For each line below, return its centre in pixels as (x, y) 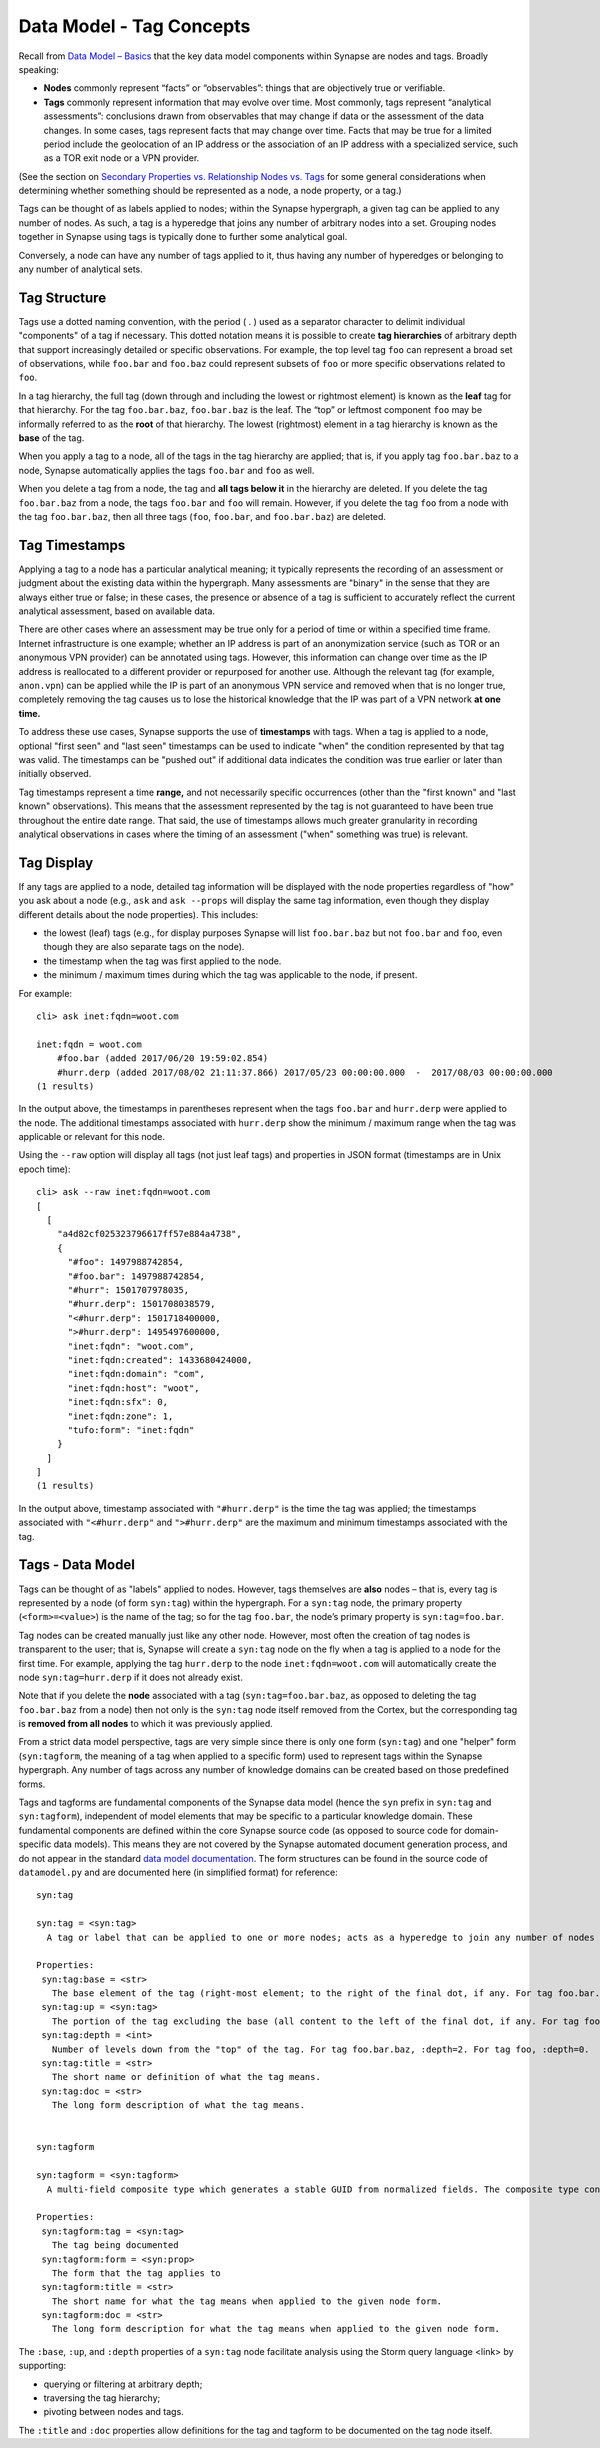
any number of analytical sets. (81, 269)
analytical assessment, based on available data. (116, 611)
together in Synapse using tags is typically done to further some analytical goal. (183, 237)
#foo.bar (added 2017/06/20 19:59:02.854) (162, 1058)
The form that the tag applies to (136, 2273)
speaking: (39, 69)
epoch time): (44, 1169)
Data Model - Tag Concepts (134, 26)
